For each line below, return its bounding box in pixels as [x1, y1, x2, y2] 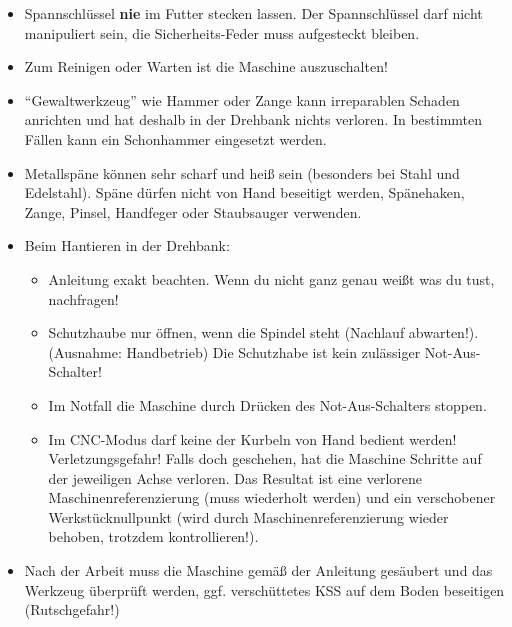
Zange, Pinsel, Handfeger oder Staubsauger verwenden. [24, 201, 362, 222]
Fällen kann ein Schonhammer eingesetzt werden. [24, 128, 327, 149]
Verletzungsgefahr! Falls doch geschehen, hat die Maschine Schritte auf [48, 448, 482, 469]
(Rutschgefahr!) [24, 599, 120, 620]
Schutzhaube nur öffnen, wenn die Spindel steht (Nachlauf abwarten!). [48, 322, 479, 343]
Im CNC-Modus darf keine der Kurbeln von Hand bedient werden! [48, 428, 457, 449]
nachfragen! [48, 288, 119, 309]
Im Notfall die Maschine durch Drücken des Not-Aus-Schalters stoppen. [48, 394, 487, 415]
